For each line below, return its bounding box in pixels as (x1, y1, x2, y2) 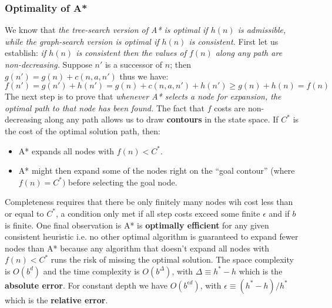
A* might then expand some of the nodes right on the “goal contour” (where (18, 164, 295, 177)
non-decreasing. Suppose (5, 58, 92, 70)
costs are (214, 101, 246, 114)
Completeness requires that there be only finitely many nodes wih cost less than (5, 196, 293, 208)
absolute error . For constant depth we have (5, 279, 167, 291)
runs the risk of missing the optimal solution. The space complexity (51, 253, 294, 266)
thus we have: (119, 69, 169, 82)
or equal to (5, 207, 44, 219)
